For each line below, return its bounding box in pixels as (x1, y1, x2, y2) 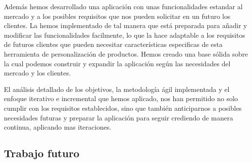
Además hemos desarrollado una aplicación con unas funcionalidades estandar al (4, 1, 243, 11)
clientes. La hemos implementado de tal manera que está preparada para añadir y (4, 20, 247, 30)
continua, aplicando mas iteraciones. (4, 122, 112, 132)
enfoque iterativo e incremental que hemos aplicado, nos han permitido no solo (4, 93, 238, 104)
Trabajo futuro (4, 146, 80, 161)
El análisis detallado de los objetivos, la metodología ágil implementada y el (4, 84, 230, 94)
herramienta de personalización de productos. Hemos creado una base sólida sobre (4, 48, 248, 59)
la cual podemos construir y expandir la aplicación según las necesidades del (4, 58, 231, 68)
